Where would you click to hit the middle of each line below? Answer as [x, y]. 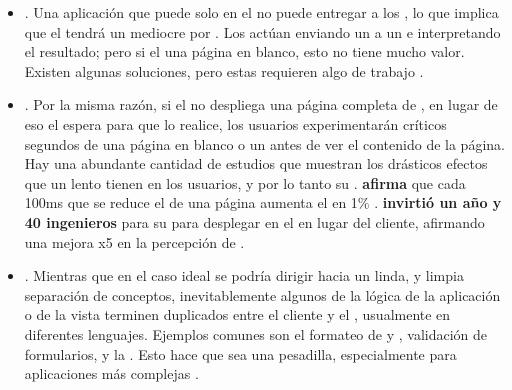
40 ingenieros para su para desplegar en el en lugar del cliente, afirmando [254, 221]
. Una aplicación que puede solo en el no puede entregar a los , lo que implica [261, 12]
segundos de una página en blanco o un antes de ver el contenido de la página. [264, 143]
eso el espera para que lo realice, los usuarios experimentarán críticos [235, 123]
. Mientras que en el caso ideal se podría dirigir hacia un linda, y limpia [244, 275]
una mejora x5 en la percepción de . [134, 241]
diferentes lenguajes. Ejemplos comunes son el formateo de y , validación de [256, 333]
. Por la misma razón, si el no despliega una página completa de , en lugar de [261, 104]
